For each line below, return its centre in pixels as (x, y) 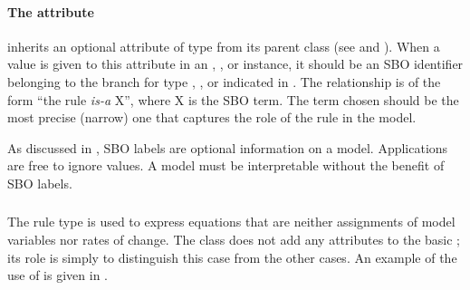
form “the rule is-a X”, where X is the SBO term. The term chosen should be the (233, 99)
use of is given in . (58, 275)
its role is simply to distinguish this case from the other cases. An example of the (232, 257)
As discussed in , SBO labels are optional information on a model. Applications (228, 147)
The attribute (51, 11)
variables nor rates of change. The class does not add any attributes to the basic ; (234, 240)
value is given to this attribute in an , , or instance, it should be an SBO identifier (235, 64)
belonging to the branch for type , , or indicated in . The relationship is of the (224, 81)
